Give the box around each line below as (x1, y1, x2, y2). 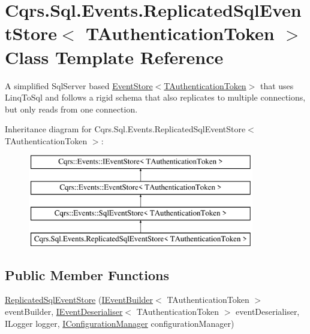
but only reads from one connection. (5, 102, 138, 115)
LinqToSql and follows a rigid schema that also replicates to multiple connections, (5, 91, 306, 104)
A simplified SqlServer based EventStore (5, 79, 153, 92)
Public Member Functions (5, 265, 169, 284)
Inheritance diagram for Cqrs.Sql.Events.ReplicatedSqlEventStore (5, 123, 246, 135)
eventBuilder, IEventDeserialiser (5, 305, 123, 318)
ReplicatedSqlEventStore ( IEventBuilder (5, 293, 154, 306)
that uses (260, 79, 294, 92)
